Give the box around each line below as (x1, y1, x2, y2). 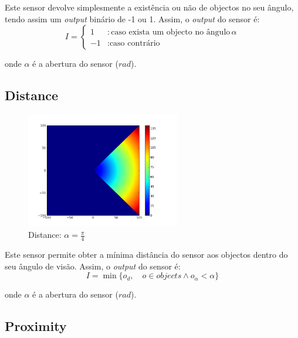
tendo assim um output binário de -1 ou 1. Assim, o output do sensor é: (5, 12, 260, 25)
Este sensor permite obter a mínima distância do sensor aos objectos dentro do (5, 248, 288, 261)
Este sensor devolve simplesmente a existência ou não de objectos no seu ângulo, (5, 1, 294, 13)
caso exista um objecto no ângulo (111, 28, 231, 37)
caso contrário (109, 39, 160, 48)
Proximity (5, 317, 67, 335)
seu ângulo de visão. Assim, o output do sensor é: (5, 260, 181, 272)
